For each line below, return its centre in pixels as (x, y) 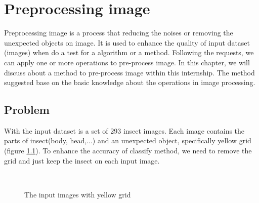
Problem (27, 110)
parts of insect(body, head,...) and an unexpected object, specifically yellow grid (128, 140)
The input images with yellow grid (78, 194)
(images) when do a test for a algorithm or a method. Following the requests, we (129, 52)
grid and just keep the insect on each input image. (82, 160)
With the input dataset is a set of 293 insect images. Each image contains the (124, 130)
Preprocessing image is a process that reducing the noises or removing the (119, 33)
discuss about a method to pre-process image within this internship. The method (129, 72)
